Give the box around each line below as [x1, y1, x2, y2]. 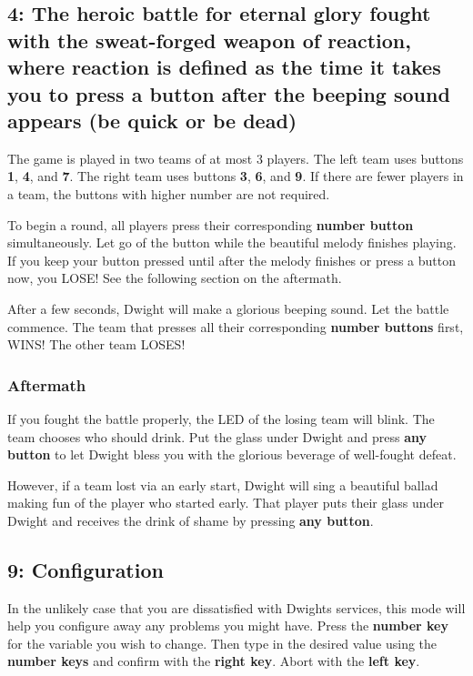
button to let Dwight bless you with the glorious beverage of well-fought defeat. [7, 445, 457, 464]
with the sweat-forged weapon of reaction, [7, 25, 411, 54]
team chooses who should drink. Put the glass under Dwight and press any [7, 427, 428, 446]
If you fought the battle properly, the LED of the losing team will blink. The [7, 409, 435, 428]
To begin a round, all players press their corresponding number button [7, 215, 414, 234]
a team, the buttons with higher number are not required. [7, 184, 330, 203]
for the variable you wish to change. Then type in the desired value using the [7, 633, 438, 652]
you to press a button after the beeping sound [7, 79, 450, 107]
